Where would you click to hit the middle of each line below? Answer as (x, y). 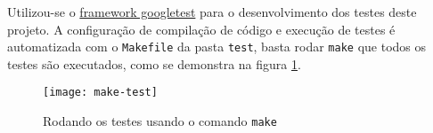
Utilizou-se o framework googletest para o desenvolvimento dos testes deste (212, 12)
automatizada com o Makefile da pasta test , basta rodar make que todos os (217, 47)
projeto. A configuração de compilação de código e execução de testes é (201, 29)
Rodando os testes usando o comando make (160, 121)
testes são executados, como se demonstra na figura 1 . (154, 63)
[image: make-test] (100, 93)
